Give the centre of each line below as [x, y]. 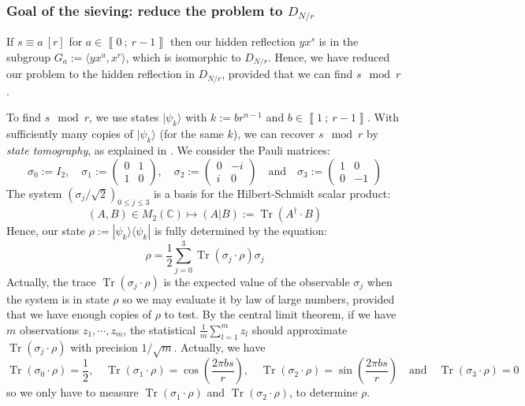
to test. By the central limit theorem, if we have [280, 314]
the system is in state [58, 298]
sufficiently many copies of [70, 134]
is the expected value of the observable [257, 281]
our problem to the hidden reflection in [101, 74]
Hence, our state [46, 231]
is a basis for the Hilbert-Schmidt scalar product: [272, 193]
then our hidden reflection [233, 41]
